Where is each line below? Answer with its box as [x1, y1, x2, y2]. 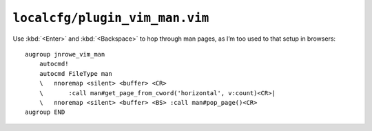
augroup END [25, 108, 65, 117]
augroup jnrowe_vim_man [25, 50, 105, 58]
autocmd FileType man [39, 70, 113, 77]
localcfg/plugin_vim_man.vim [12, 10, 209, 26]
